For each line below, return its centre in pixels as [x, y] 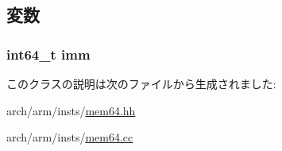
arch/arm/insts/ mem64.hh [71, 110]
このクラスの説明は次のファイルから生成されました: [141, 83]
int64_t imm [48, 54]
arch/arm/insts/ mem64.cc [70, 137]
